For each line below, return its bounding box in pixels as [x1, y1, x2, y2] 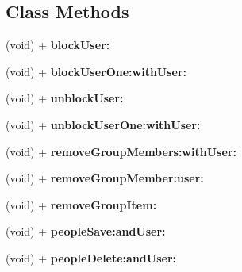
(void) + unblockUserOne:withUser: [6, 116, 201, 132]
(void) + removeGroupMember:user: [6, 170, 204, 186]
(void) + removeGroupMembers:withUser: [6, 143, 236, 159]
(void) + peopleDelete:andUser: [6, 249, 177, 266]
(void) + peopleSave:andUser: [6, 223, 166, 239]
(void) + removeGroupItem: [6, 196, 157, 213]
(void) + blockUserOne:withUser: [6, 63, 187, 79]
